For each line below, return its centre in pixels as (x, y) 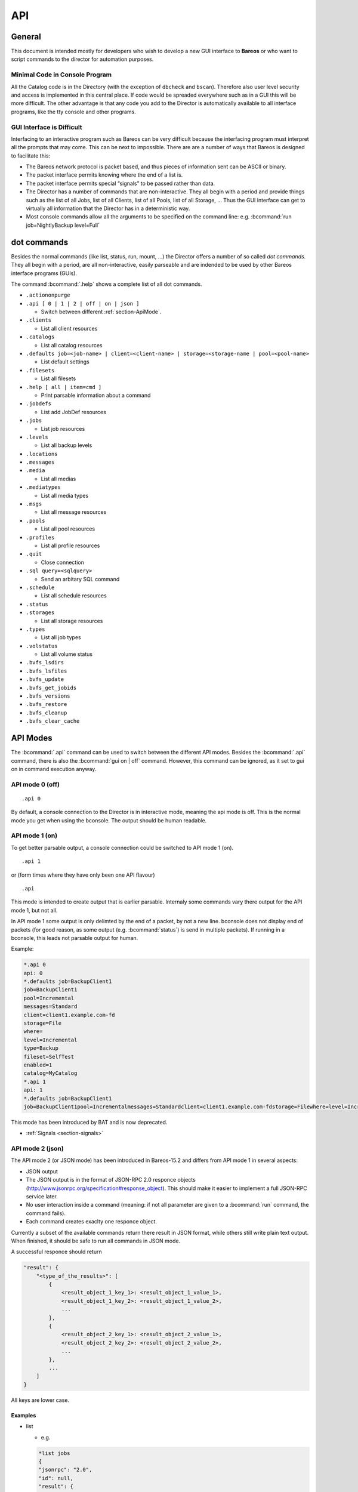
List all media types (65, 495)
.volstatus (42, 646)
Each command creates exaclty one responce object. (92, 1222)
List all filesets (58, 378)
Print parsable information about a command (96, 395)
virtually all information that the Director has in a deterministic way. (108, 208)
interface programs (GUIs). (44, 273)
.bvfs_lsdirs (45, 663)
